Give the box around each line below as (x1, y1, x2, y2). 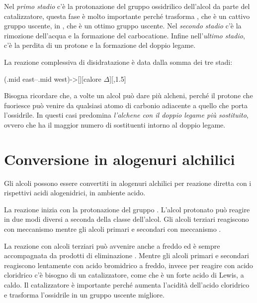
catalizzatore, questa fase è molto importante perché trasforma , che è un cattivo (4, 10, 250, 21)
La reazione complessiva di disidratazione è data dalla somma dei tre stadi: (4, 56, 233, 67)
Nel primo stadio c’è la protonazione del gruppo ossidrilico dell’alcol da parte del (4, 1, 250, 11)
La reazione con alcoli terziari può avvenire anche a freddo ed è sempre (4, 240, 220, 251)
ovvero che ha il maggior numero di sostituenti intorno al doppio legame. (4, 119, 226, 130)
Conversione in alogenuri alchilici (4, 149, 235, 169)
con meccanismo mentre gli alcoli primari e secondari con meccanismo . (4, 224, 221, 234)
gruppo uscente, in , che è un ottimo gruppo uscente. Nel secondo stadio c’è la (4, 20, 242, 31)
